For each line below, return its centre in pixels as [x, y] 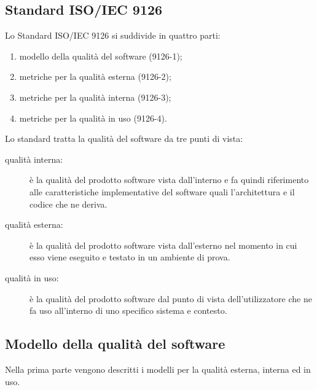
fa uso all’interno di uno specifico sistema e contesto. [128, 310]
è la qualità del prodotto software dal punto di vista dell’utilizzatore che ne [171, 298]
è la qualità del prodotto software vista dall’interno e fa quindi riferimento [169, 180]
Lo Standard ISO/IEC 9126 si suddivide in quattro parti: [113, 35]
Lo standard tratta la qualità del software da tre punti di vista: [124, 138]
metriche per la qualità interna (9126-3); [95, 97]
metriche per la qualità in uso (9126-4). [93, 118]
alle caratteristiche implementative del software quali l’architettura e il [162, 191]
